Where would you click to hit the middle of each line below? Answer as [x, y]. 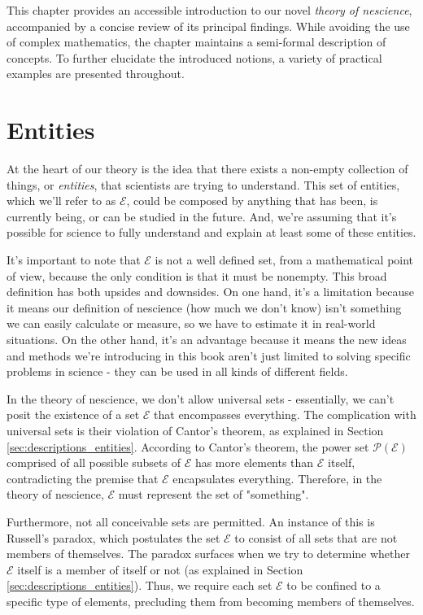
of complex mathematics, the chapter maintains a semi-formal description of [196, 42]
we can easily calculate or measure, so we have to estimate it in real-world [191, 323]
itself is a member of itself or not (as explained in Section [160, 569]
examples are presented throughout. [96, 74]
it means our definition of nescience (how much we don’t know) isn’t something [204, 307]
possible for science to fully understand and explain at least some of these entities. [211, 232]
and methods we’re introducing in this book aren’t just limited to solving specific [209, 355]
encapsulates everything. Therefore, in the [277, 478]
